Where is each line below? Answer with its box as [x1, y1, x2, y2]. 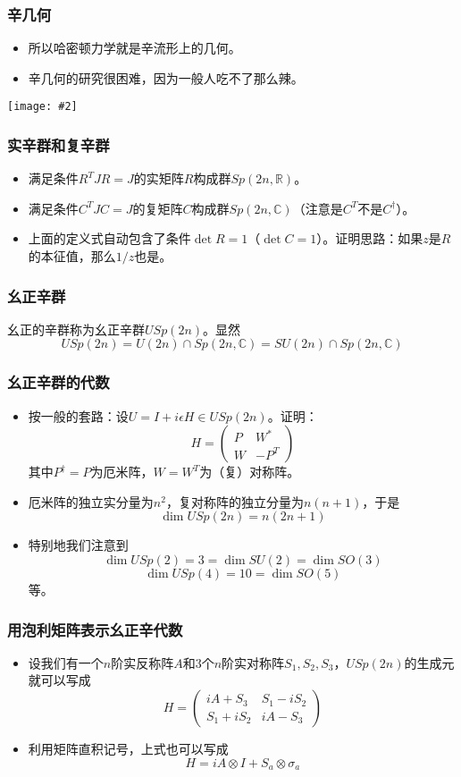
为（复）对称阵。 [199, 462, 300, 481]
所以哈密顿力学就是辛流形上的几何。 [28, 38, 241, 57]
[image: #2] [7, 100, 78, 114]
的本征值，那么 [28, 247, 116, 266]
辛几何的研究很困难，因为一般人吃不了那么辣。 [28, 68, 304, 87]
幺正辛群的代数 [7, 371, 110, 393]
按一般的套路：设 [28, 406, 129, 425]
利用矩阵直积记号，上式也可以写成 [28, 739, 229, 758]
